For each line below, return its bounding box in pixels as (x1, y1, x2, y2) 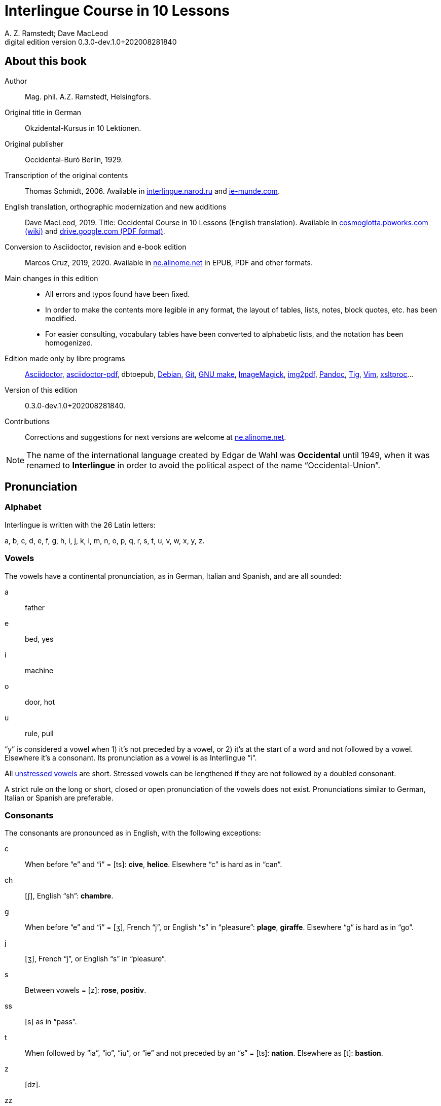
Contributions (5, 417, 50, 426)
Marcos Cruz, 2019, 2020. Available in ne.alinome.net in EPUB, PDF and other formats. (25, 258, 313, 267)
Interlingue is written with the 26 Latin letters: (5, 520, 156, 529)
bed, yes (25, 634, 54, 643)
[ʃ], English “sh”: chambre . (25, 891, 114, 901)
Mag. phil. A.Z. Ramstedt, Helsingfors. (25, 92, 151, 101)
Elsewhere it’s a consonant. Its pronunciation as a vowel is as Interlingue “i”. (5, 753, 257, 762)
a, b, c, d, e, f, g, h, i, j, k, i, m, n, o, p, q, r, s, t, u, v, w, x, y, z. (5, 536, 205, 545)
